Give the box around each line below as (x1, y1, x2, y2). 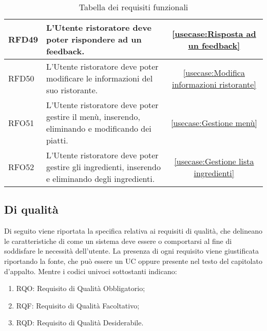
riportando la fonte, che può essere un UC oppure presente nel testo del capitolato (4, 255, 262, 266)
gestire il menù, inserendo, (46, 111, 140, 122)
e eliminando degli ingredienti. (46, 173, 155, 184)
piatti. (46, 134, 68, 146)
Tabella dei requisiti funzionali (79, 1, 188, 13)
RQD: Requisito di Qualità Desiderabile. (16, 317, 144, 328)
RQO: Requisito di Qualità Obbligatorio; (16, 283, 145, 294)
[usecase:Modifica (183, 66, 245, 78)
